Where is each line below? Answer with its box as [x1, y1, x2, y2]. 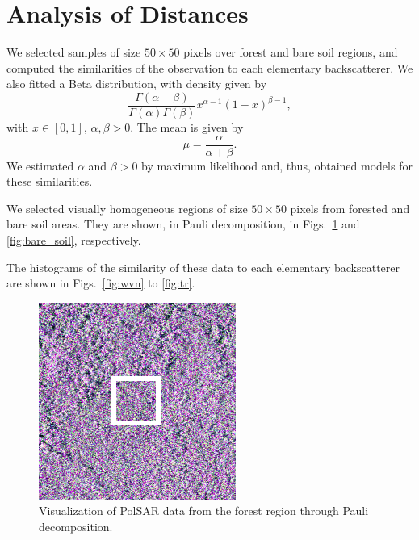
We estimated [6, 157, 74, 174]
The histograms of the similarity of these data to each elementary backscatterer [6, 258, 400, 275]
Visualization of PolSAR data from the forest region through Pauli [39, 502, 369, 519]
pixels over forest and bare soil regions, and [183, 44, 398, 61]
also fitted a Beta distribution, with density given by [6, 75, 267, 92]
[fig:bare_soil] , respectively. [6, 232, 141, 248]
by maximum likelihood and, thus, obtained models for [141, 157, 413, 174]
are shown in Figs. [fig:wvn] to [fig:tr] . [6, 274, 195, 291]
